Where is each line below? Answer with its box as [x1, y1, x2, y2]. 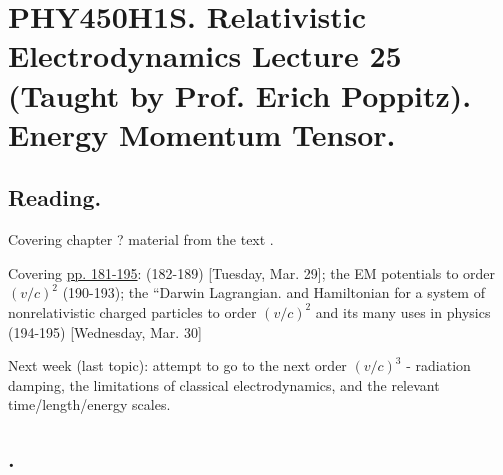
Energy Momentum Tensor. [8, 113, 396, 154]
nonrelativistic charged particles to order [8, 301, 257, 322]
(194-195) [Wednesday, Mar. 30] [8, 321, 202, 342]
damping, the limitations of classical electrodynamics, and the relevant [8, 374, 440, 395]
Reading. [8, 182, 102, 213]
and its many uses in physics [315, 301, 491, 322]
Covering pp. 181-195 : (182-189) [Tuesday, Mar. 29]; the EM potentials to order [8, 262, 496, 283]
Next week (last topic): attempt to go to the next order [8, 355, 347, 376]
